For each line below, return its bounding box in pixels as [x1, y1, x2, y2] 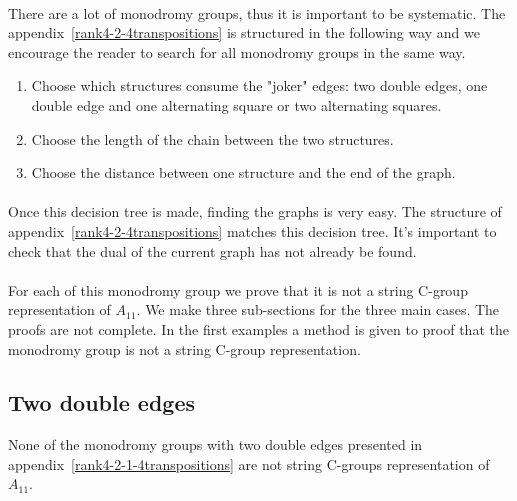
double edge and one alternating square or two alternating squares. [31, 94, 442, 115]
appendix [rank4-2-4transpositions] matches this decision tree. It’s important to [8, 220, 497, 241]
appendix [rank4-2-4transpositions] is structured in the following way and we [8, 22, 480, 43]
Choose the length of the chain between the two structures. [31, 128, 394, 149]
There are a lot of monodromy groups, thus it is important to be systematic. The [8, 2, 506, 23]
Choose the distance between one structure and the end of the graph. [31, 162, 456, 183]
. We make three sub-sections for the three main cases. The [136, 299, 500, 320]
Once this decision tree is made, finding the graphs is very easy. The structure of [8, 201, 502, 222]
